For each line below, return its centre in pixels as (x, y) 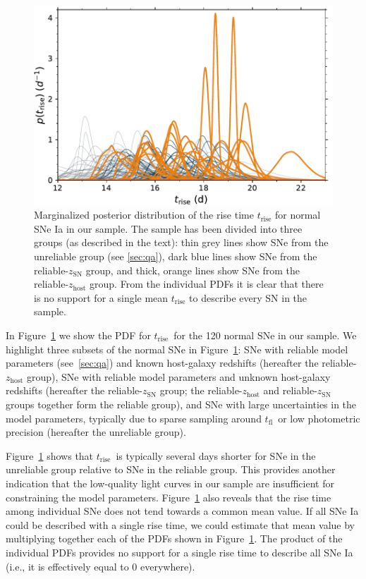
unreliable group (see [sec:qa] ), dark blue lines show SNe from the (176, 256)
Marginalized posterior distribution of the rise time (144, 215)
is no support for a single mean (101, 297)
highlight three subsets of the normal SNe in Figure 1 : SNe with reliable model (177, 349)
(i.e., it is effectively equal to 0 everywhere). (100, 566)
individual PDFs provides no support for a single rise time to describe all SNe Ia (179, 552)
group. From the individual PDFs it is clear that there (207, 284)
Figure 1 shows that (50, 455)
